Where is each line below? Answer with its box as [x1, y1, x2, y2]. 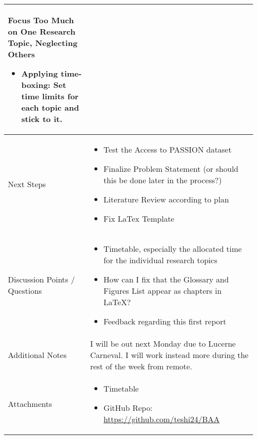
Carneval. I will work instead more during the [90, 349, 249, 360]
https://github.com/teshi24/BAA [103, 413, 220, 425]
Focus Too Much [8, 14, 74, 26]
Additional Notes [8, 349, 67, 360]
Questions [8, 285, 42, 296]
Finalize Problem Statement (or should [103, 163, 239, 174]
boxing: [21, 79, 50, 90]
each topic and [21, 102, 79, 113]
